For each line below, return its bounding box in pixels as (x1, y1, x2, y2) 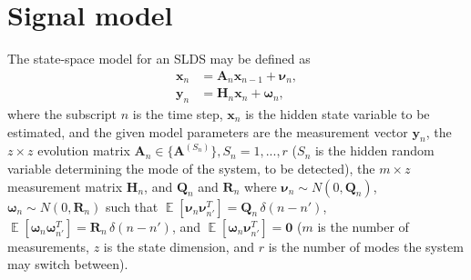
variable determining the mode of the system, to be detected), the (7, 159, 375, 178)
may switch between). (7, 255, 128, 274)
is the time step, (132, 105, 223, 124)
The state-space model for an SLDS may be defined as (7, 49, 311, 68)
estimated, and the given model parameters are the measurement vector (7, 122, 408, 141)
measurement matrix (7, 176, 123, 195)
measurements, (7, 236, 90, 255)
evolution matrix (37, 141, 130, 160)
